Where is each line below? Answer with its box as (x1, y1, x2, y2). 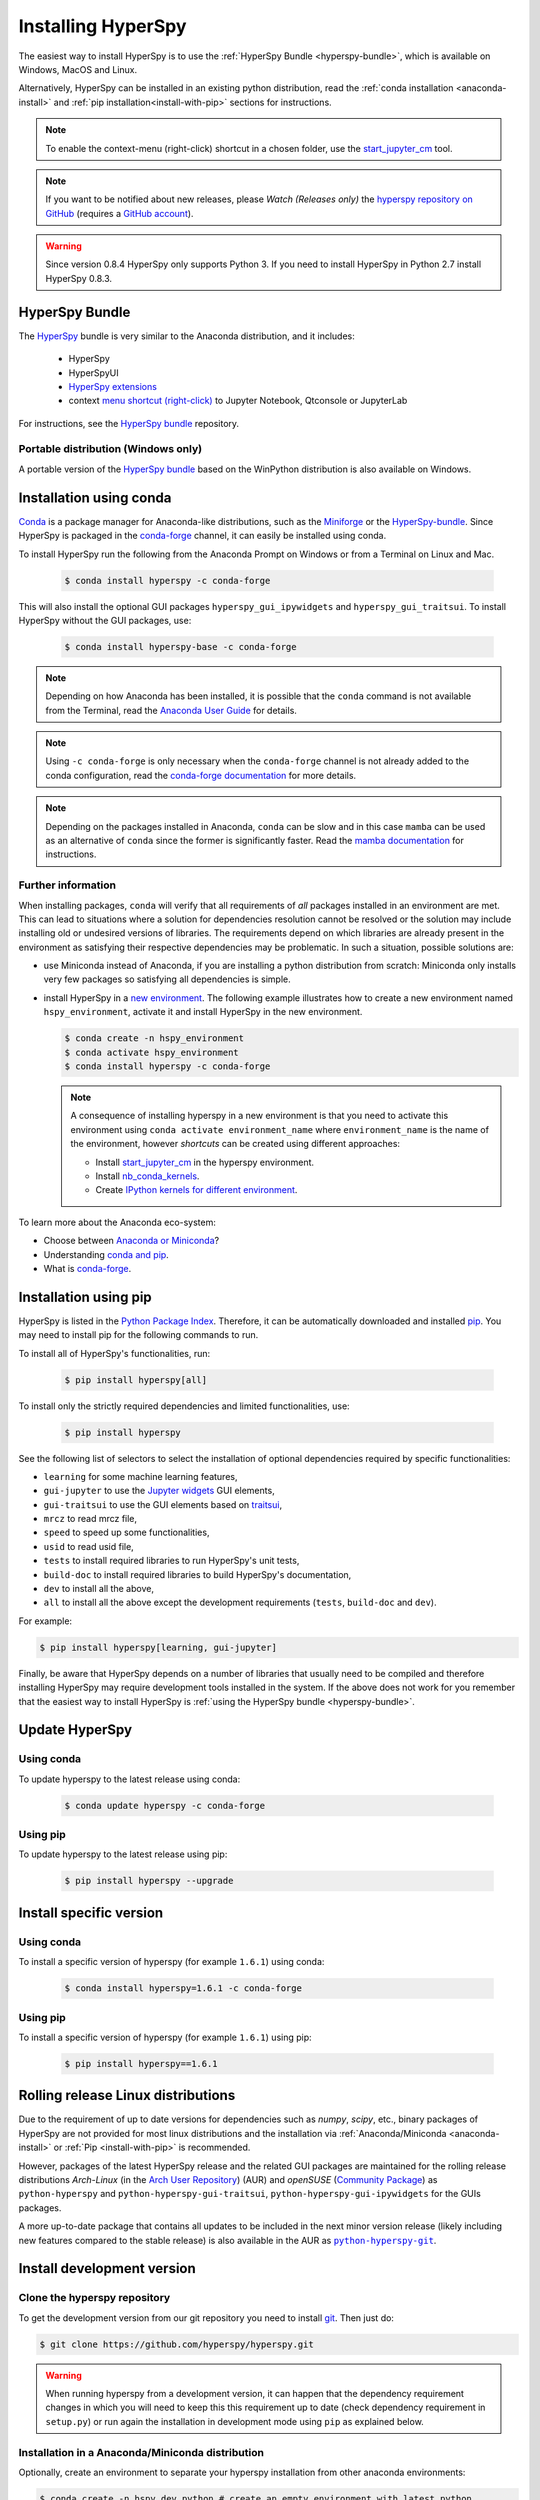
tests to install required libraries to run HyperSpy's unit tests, (43, 1555, 300, 1567)
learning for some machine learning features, (43, 1470, 238, 1482)
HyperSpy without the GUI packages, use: (18, 614, 192, 626)
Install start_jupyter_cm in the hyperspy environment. (95, 1156, 315, 1168)
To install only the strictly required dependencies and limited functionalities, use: (18, 1400, 350, 1412)
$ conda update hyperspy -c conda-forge (64, 1800, 265, 1811)
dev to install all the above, (43, 1583, 155, 1595)
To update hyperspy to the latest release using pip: (18, 1848, 228, 1860)
